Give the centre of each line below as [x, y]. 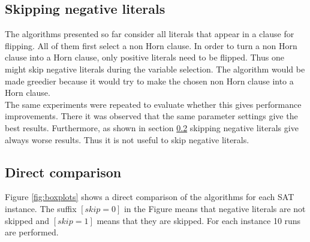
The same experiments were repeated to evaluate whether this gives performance [153, 104]
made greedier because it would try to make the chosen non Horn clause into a [149, 81]
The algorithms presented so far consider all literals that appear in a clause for [150, 34]
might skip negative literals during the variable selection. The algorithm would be [155, 69]
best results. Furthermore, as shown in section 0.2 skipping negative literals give [152, 127]
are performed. [32, 232]
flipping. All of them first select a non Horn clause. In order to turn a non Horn [151, 45]
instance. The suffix [41, 208]
